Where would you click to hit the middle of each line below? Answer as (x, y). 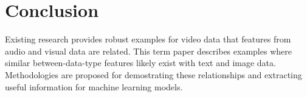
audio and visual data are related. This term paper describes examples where (148, 51)
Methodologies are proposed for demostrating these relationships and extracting (153, 74)
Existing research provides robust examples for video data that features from (148, 39)
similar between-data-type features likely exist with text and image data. (140, 63)
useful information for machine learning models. (94, 86)
